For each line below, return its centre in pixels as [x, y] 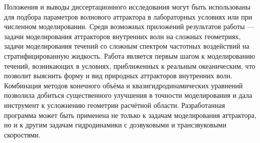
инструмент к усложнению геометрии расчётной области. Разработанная [115, 105]
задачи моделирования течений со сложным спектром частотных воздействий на [127, 46]
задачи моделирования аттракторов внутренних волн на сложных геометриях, [122, 36]
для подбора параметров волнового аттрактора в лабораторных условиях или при [128, 16]
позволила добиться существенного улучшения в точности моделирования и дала [128, 95]
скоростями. [22, 134]
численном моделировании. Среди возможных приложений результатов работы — [129, 26]
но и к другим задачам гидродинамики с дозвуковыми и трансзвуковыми [115, 125]
